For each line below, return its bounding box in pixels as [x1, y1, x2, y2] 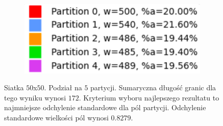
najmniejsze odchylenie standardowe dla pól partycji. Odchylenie [4, 102, 206, 113]
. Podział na [44, 82, 82, 93]
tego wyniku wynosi [4, 92, 66, 103]
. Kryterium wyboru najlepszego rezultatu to [79, 92, 219, 103]
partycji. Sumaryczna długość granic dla [90, 82, 216, 93]
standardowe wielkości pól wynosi [4, 112, 109, 122]
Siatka [4, 82, 24, 93]
